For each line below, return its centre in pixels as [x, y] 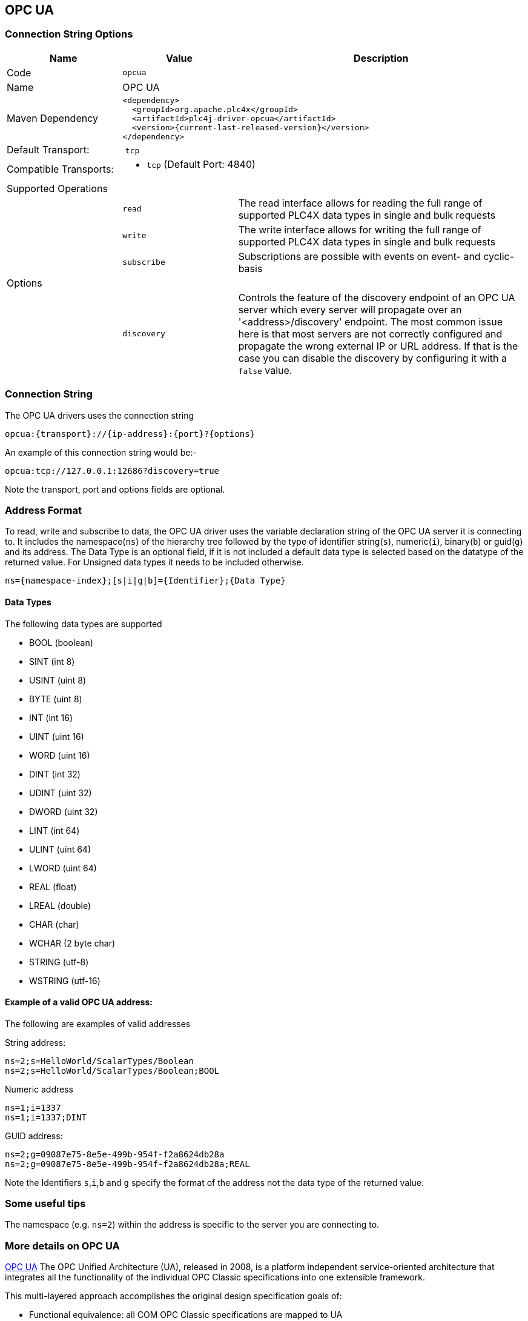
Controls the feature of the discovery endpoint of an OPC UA [377, 297]
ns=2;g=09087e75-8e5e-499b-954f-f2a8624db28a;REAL [127, 1164]
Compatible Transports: [60, 169]
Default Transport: [48, 149]
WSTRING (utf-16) [65, 980]
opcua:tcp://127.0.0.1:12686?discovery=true [112, 471]
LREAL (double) [60, 905]
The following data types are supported [84, 624]
